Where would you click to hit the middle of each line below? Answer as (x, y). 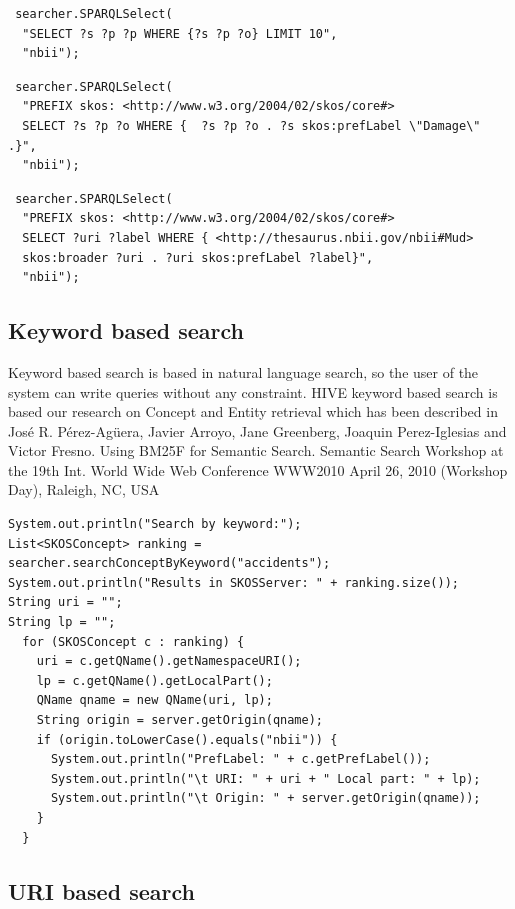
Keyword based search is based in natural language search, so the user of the (243, 371)
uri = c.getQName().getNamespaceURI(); (169, 661)
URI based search (101, 890)
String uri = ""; (65, 602)
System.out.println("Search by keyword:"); (155, 524)
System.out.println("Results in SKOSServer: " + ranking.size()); (234, 582)
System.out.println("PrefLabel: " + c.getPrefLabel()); (240, 759)
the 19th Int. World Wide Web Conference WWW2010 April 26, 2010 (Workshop (258, 469)
